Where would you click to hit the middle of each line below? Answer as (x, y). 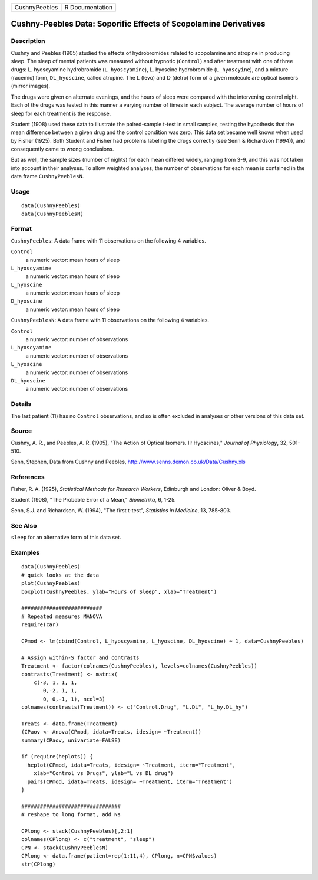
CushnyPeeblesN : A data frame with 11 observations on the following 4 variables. (110, 320)
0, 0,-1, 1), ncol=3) (74, 699)
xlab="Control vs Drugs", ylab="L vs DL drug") (103, 773)
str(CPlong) (39, 864)
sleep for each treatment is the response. (61, 113)
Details (21, 404)
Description (28, 41)
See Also (24, 526)
